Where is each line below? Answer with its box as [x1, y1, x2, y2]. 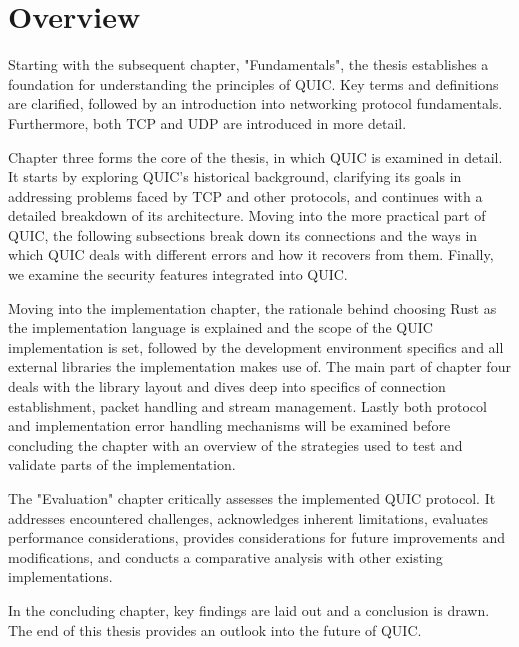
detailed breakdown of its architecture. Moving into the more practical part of [8, 205, 486, 226]
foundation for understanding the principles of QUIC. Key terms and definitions [8, 73, 499, 94]
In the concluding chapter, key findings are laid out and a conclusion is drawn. [8, 599, 490, 620]
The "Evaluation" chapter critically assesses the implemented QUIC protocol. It [8, 488, 496, 508]
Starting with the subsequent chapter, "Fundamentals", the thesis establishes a [8, 54, 489, 75]
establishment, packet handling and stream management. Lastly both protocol [8, 395, 487, 416]
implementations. [8, 566, 113, 587]
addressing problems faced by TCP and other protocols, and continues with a [8, 185, 483, 206]
